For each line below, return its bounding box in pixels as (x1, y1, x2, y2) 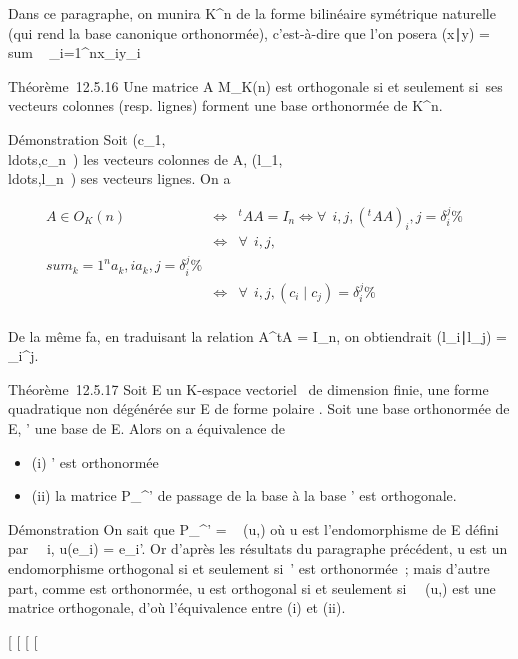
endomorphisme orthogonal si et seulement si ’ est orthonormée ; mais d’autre (8, 557, 490, 578)
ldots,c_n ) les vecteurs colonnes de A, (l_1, (8, 148, 283, 169)
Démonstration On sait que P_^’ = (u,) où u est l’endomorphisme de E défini (8, 518, 499, 539)
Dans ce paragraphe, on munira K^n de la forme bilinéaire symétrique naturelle (8, 3, 496, 23)
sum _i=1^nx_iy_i (8, 42, 141, 63)
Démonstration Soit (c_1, (8, 128, 166, 149)
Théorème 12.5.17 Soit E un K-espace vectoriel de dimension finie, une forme (8, 378, 489, 399)
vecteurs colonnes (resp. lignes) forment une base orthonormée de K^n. (8, 95, 443, 116)
